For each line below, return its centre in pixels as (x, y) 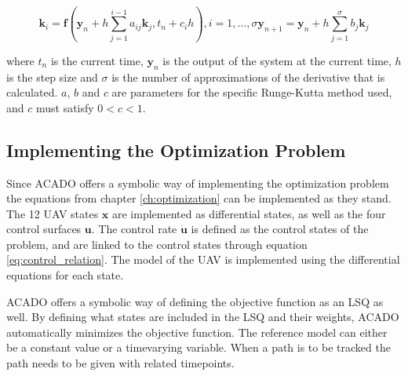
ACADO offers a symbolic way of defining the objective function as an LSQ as (195, 301)
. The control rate (134, 229)
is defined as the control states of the (280, 229)
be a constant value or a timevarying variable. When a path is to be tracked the (199, 347)
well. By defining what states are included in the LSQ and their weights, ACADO (203, 317)
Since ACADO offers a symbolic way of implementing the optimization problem (198, 183)
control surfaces (44, 229)
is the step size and (52, 77)
